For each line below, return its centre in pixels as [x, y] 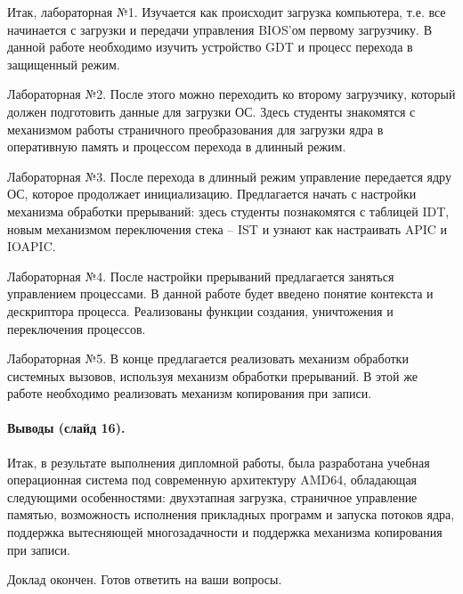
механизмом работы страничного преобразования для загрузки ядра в [195, 129]
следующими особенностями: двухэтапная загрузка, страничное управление [212, 496]
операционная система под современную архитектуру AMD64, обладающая [212, 480]
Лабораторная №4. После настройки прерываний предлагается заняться [201, 276]
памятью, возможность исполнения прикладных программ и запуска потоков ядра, [231, 514]
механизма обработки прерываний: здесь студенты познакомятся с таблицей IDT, [228, 211]
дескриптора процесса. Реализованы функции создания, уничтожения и [200, 310]
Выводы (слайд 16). [66, 428]
